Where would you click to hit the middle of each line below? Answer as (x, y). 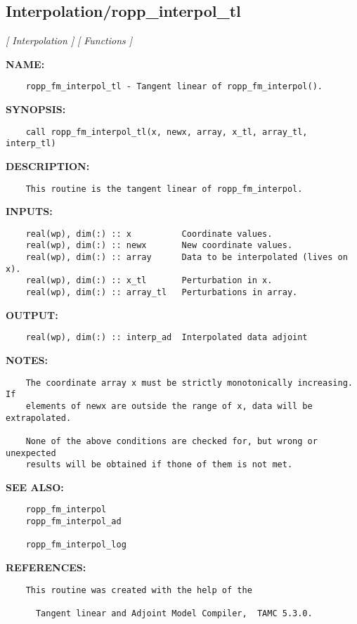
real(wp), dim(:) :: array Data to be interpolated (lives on (187, 258)
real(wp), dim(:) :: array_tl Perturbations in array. (162, 293)
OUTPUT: (32, 314)
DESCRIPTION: (48, 165)
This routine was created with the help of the (139, 590)
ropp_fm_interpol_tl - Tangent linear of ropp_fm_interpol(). (174, 87)
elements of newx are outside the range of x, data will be (169, 406)
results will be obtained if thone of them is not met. (159, 465)
